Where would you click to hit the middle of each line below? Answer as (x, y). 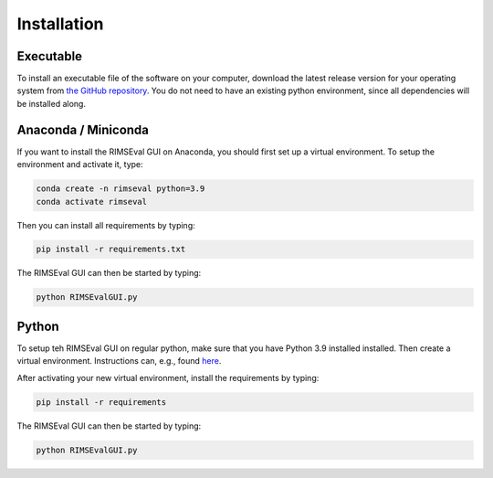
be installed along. (52, 103)
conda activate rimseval (92, 202)
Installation (60, 24)
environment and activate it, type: (80, 165)
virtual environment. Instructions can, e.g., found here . (119, 361)
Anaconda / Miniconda (83, 129)
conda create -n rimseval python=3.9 (121, 189)
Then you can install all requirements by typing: (106, 225)
